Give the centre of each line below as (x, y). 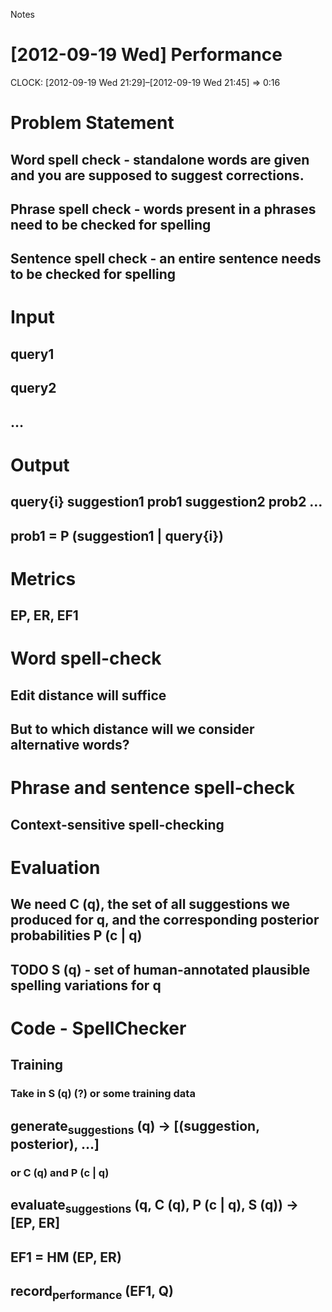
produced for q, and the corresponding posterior (165, 920)
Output (40, 465)
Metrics (43, 578)
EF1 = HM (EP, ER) (66, 1257)
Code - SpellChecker (98, 1028)
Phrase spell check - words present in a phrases (163, 209)
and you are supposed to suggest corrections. (157, 175)
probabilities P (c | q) (76, 935)
